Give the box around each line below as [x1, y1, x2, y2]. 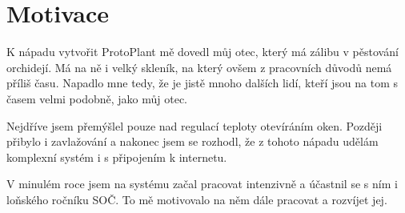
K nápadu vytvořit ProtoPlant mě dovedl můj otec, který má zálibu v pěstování [6, 43, 399, 60]
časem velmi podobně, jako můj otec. [6, 90, 188, 106]
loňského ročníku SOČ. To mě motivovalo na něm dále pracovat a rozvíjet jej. [6, 191, 387, 207]
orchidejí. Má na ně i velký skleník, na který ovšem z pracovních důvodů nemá [6, 58, 392, 75]
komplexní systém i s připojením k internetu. [6, 148, 227, 165]
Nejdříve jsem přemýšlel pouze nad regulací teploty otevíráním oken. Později [6, 117, 383, 134]
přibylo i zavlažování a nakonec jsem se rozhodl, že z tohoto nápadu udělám [6, 133, 379, 150]
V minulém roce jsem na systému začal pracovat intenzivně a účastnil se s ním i [6, 175, 398, 192]
